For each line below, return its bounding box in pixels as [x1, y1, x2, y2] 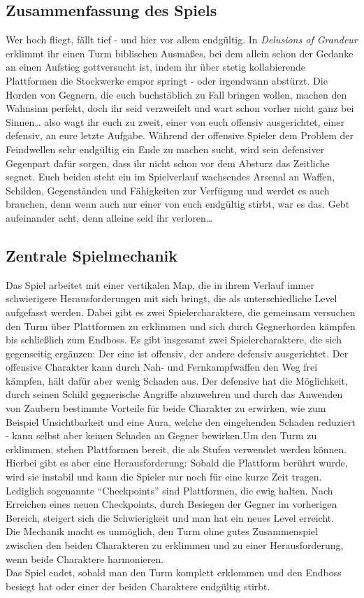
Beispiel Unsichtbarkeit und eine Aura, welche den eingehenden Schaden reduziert [6, 414, 356, 429]
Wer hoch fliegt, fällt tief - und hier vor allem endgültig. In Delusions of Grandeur [6, 32, 358, 47]
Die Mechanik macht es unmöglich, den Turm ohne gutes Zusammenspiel [6, 524, 318, 539]
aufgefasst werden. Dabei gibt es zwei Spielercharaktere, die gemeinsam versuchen [6, 304, 356, 319]
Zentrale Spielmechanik [6, 244, 178, 266]
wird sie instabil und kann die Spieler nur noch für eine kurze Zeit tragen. [6, 469, 322, 484]
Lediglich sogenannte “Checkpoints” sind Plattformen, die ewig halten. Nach [6, 483, 333, 497]
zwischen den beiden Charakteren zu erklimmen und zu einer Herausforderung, [6, 538, 344, 552]
